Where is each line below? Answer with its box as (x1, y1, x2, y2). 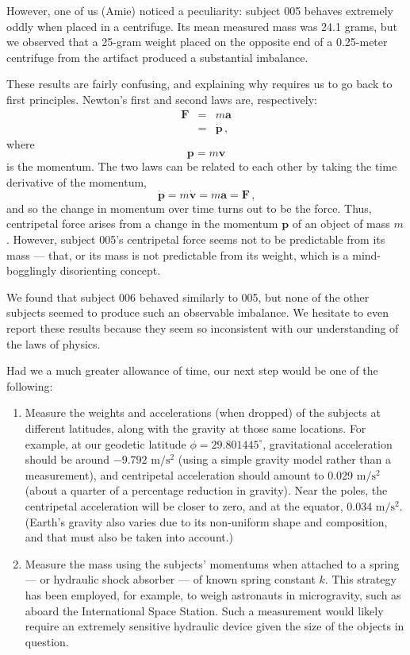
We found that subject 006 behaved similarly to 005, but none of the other (6, 288, 370, 305)
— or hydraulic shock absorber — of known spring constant (25, 571, 316, 588)
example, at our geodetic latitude (25, 435, 186, 452)
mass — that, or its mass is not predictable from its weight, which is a (6, 246, 349, 263)
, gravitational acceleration (262, 435, 393, 452)
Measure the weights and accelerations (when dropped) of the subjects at (25, 404, 381, 421)
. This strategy (324, 571, 397, 588)
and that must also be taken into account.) (25, 529, 234, 545)
